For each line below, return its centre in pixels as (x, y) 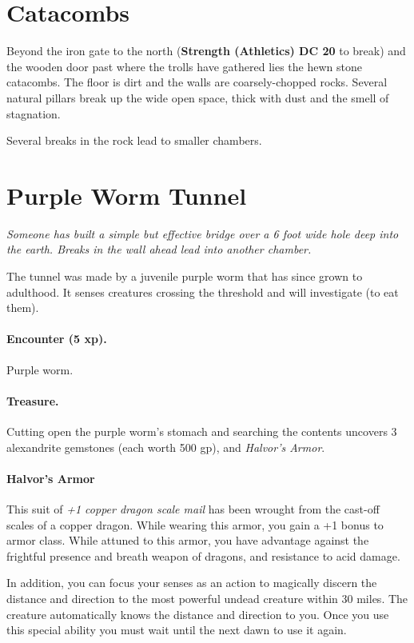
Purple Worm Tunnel (127, 195)
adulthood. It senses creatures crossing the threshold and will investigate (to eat (203, 292)
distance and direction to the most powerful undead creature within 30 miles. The (207, 598)
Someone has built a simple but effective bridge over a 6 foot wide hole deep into (203, 233)
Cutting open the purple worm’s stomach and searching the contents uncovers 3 (202, 431)
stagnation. (34, 113)
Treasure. (33, 400)
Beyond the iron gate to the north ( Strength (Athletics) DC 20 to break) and (206, 51)
